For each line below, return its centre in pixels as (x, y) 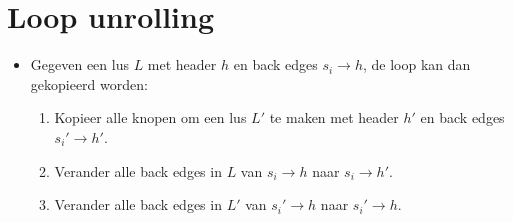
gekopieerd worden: (89, 83)
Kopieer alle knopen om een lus (150, 117)
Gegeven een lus (79, 64)
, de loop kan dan (417, 64)
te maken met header (334, 117)
